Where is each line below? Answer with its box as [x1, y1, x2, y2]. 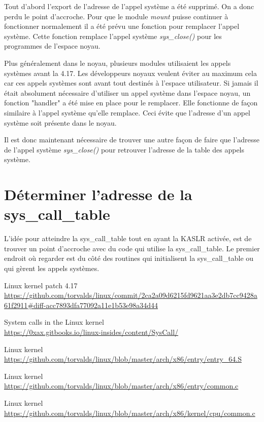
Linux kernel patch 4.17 [4, 280, 78, 290]
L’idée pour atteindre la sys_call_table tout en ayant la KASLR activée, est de [4, 233, 252, 244]
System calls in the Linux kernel [4, 317, 104, 327]
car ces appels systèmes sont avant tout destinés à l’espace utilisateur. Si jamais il [4, 78, 258, 88]
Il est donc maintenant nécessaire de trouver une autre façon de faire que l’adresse [4, 134, 260, 145]
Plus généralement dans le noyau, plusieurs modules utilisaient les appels [4, 57, 231, 68]
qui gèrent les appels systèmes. [4, 263, 100, 273]
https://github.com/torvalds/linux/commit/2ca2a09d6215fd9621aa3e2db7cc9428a [4, 290, 257, 300]
